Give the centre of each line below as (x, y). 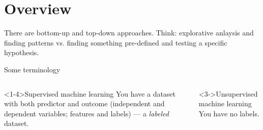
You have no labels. (229, 113)
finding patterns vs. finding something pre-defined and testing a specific (116, 42)
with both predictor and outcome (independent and (84, 103)
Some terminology (32, 69)
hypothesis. (22, 52)
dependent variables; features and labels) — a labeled (86, 113)
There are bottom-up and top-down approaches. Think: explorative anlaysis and (129, 33)
